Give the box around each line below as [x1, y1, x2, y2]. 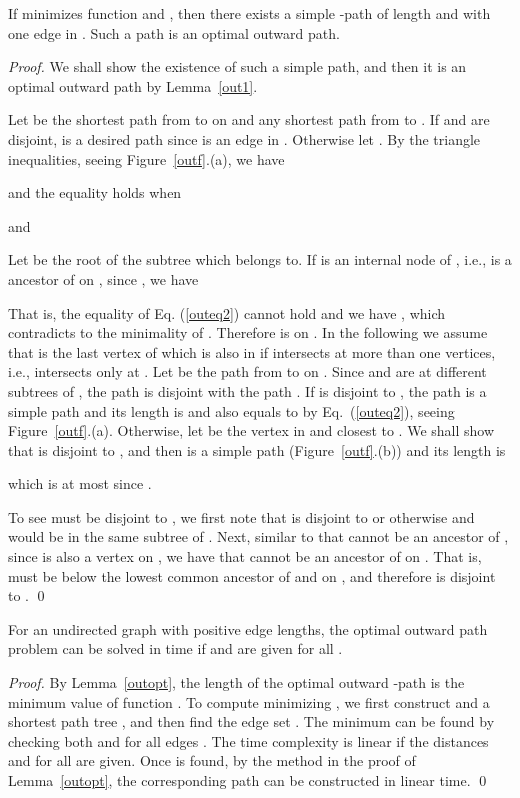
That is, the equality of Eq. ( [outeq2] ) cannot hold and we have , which [8, 302, 446, 323]
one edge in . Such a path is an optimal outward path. [8, 22, 340, 43]
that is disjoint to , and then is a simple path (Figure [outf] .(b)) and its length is [8, 439, 506, 460]
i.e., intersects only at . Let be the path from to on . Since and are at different [8, 361, 487, 382]
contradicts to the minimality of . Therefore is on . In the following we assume [8, 322, 488, 343]
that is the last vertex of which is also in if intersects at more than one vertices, [8, 341, 496, 362]
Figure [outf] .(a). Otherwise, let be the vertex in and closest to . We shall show [8, 420, 495, 441]
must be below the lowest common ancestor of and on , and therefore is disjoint [8, 565, 496, 586]
